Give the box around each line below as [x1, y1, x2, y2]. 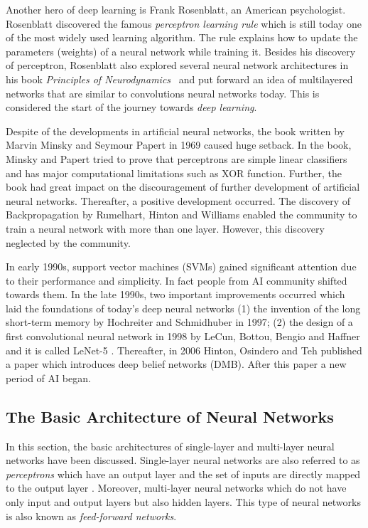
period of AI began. [6, 370, 91, 385]
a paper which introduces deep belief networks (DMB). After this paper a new [6, 357, 347, 371]
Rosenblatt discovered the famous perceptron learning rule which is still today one [6, 16, 362, 31]
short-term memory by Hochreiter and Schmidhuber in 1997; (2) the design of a [6, 315, 353, 329]
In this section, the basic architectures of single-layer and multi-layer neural [6, 438, 335, 453]
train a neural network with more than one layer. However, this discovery [6, 221, 325, 236]
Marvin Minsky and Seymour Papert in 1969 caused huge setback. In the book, [6, 137, 352, 152]
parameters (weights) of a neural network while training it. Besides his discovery [6, 43, 356, 58]
